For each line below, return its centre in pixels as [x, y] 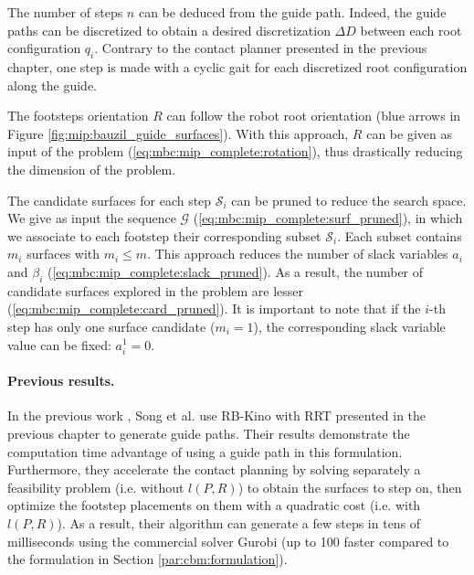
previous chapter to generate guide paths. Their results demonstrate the [209, 434]
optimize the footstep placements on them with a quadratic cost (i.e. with [214, 505]
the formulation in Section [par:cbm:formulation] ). [147, 559]
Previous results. [61, 381]
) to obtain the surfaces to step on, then [350, 487]
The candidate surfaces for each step [110, 200]
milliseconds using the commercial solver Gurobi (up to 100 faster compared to [228, 541]
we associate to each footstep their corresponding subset [164, 235]
